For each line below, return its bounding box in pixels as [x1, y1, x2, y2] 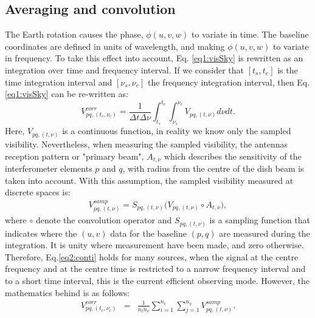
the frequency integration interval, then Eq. [148, 75, 310, 88]
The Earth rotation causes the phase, [5, 28, 144, 41]
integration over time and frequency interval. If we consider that [5, 63, 244, 76]
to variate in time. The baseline [192, 28, 309, 41]
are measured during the [219, 226, 310, 239]
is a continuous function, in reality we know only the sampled [62, 124, 291, 137]
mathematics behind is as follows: [5, 286, 130, 299]
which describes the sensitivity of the [164, 149, 302, 162]
